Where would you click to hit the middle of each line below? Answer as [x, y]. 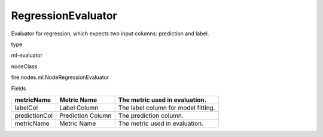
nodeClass [24, 66]
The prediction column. [151, 115]
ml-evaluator [27, 55]
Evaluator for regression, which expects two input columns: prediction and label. [110, 34]
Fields [19, 88]
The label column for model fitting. [167, 108]
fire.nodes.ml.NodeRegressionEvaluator [60, 77]
